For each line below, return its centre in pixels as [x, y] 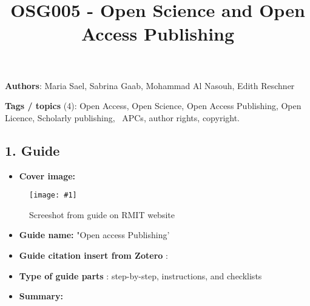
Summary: [41, 296]
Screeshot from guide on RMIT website [102, 214]
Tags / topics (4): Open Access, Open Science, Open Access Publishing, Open [153, 106]
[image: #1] [53, 195]
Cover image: [47, 175]
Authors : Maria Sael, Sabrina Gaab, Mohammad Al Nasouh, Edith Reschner [150, 85]
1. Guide [32, 150]
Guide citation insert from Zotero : [93, 255]
